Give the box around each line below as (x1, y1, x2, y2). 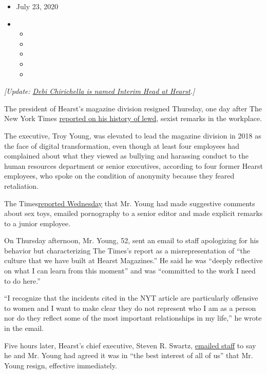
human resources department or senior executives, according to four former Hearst (4, 160, 263, 171)
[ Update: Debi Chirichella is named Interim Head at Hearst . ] (4, 86, 195, 96)
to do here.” (4, 275, 41, 286)
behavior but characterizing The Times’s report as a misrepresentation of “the (4, 245, 250, 255)
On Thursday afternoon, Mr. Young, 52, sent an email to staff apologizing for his (4, 235, 259, 246)
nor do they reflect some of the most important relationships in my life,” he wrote (4, 312, 262, 323)
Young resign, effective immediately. (4, 360, 117, 370)
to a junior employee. (4, 218, 71, 228)
